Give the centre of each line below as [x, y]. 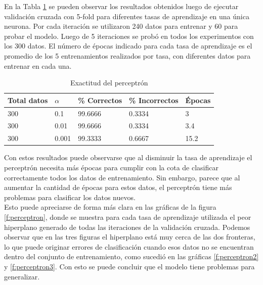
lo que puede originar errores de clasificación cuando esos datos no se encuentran [129, 246]
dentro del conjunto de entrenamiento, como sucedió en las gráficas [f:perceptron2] [131, 256]
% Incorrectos [154, 100]
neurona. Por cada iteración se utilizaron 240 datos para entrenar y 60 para [121, 26]
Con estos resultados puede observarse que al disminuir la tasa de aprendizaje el [128, 157]
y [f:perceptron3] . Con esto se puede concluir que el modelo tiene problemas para [129, 266]
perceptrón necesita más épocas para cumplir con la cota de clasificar [111, 167]
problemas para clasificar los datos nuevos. [70, 197]
